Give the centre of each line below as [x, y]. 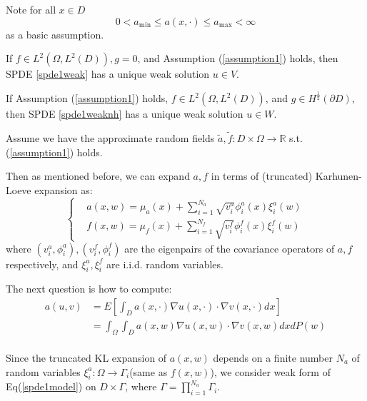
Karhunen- [338, 176]
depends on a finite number [273, 357]
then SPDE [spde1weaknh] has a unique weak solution [125, 114]
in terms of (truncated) [262, 176]
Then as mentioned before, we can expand [98, 176]
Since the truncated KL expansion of [86, 357]
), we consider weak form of [270, 371]
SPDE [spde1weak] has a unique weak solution [108, 74]
